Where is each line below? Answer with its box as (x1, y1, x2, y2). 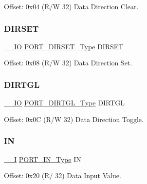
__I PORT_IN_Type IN (4, 154, 81, 164)
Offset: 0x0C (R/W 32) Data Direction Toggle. (4, 114, 144, 124)
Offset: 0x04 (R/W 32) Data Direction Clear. (4, 1, 139, 11)
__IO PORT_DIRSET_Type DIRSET (4, 41, 124, 51)
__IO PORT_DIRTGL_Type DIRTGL (4, 98, 125, 108)
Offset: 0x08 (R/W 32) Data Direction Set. (4, 58, 132, 68)
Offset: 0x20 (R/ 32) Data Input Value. (4, 170, 121, 181)
